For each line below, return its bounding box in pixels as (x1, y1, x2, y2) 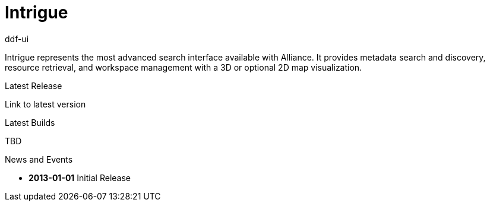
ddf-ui (5, 33, 29, 44)
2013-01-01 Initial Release (29, 172, 131, 183)
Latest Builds (5, 117, 55, 128)
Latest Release (5, 80, 62, 91)
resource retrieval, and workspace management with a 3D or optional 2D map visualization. (5, 62, 362, 72)
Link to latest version (5, 99, 86, 109)
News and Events (5, 154, 73, 164)
